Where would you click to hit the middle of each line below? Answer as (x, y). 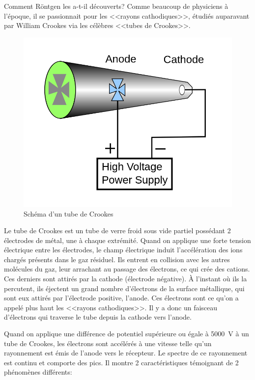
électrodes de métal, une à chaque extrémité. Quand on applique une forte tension (127, 240)
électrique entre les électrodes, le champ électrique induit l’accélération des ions (123, 250)
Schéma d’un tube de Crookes (69, 214)
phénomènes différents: (38, 372)
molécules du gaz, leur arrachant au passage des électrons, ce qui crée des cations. (127, 269)
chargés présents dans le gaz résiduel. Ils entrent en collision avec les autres (117, 259)
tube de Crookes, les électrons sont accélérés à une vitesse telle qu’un (108, 343)
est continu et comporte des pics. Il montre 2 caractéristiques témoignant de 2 (121, 362)
